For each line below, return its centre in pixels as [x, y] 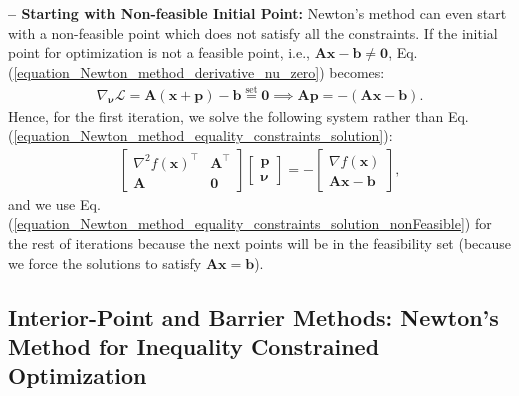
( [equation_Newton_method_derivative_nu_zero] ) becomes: [196, 71]
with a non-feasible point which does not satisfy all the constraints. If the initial [253, 32]
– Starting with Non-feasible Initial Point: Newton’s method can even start [257, 13]
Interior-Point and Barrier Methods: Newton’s [253, 316]
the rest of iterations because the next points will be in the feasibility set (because [260, 243]
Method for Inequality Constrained [194, 346]
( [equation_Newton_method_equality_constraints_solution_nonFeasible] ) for [250, 223]
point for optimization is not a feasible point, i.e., [159, 52]
